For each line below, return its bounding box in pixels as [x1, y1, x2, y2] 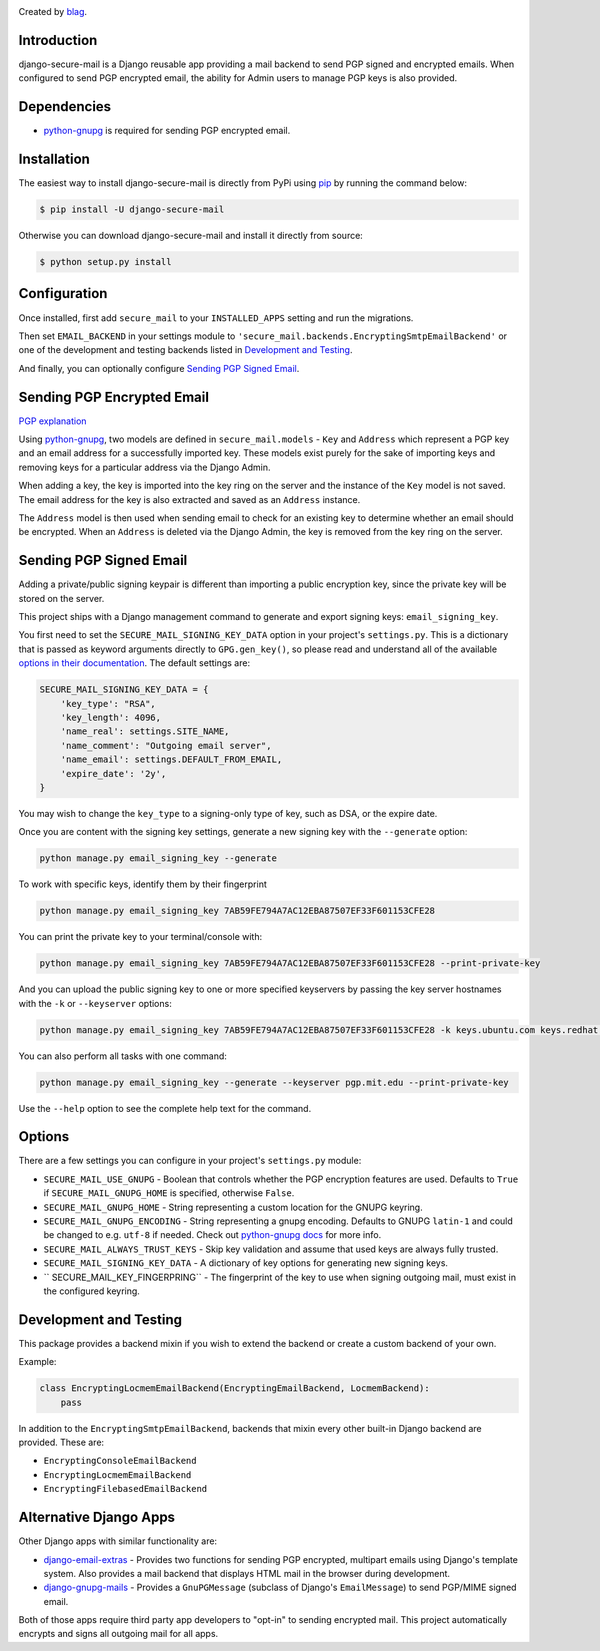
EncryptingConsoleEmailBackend [43, 1455, 197, 1467]
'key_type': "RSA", [60, 698, 157, 709]
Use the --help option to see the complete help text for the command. [18, 1102, 312, 1114]
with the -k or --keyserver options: [18, 997, 172, 1009]
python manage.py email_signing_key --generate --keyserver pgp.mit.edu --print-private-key [39, 1076, 509, 1088]
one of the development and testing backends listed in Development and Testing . [18, 344, 353, 356]
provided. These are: [18, 1436, 105, 1449]
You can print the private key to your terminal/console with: [18, 931, 263, 943]
